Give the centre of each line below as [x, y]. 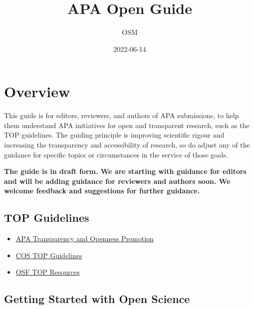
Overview [37, 91]
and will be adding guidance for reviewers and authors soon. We [117, 181]
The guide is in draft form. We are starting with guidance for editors [125, 171]
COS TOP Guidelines [49, 255]
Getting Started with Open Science [97, 299]
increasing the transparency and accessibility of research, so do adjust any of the [127, 145]
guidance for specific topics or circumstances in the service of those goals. [116, 154]
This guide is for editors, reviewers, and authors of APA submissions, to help [122, 115]
